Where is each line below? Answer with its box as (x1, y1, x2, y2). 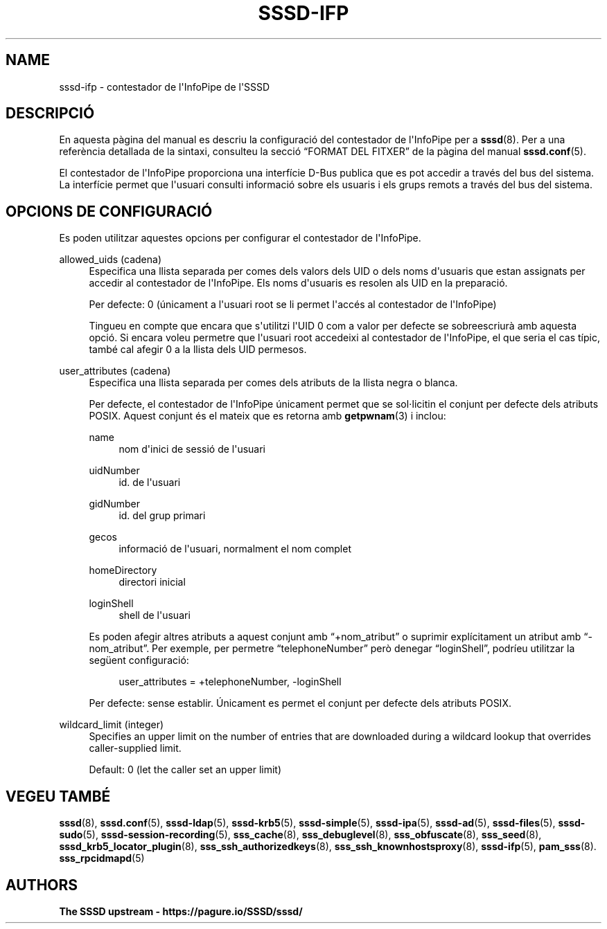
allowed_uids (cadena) (59, 253, 161, 266)
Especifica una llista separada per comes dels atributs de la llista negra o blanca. (89, 377, 458, 389)
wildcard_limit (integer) (59, 719, 164, 731)
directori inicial (118, 576, 186, 588)
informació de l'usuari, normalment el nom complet (118, 543, 351, 555)
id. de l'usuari (118, 476, 181, 489)
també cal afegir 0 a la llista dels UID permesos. (89, 343, 307, 356)
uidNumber (89, 464, 140, 477)
